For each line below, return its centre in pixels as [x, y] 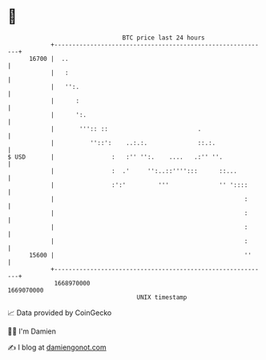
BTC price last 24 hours [163, 38]
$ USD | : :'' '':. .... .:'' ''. [115, 157]
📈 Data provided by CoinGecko [60, 313]
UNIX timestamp [162, 297]
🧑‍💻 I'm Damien [32, 331]
